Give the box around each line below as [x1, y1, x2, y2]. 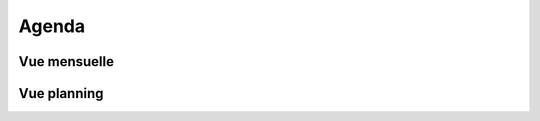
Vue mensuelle [18, 53, 115, 70]
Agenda [18, 15, 85, 37]
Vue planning [18, 85, 104, 102]
